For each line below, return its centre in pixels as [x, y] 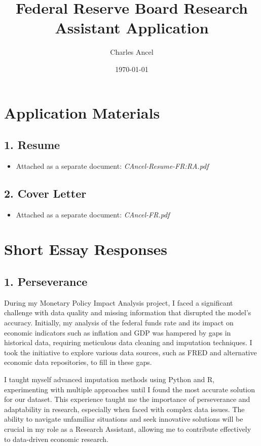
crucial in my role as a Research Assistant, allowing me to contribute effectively [128, 429]
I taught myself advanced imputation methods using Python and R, [109, 379]
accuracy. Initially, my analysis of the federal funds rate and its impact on [119, 323]
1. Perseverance [46, 282]
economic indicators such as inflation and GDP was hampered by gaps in [118, 332]
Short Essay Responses [86, 249]
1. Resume [32, 145]
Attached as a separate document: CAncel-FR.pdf [93, 214]
